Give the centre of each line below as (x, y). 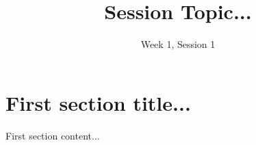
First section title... (98, 102)
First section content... (53, 135)
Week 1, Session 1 (178, 44)
